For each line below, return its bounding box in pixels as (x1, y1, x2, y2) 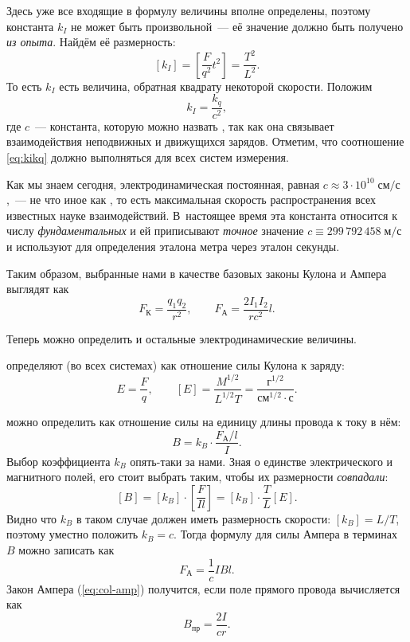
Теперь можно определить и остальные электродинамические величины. (6, 330, 357, 346)
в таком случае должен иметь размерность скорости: (76, 510, 331, 527)
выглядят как (6, 280, 69, 297)
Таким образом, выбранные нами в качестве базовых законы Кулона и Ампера (6, 264, 387, 281)
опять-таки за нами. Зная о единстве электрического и (130, 452, 393, 469)
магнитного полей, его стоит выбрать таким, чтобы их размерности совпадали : (6, 468, 389, 485)
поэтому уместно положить (6, 526, 139, 542)
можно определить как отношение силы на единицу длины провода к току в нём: (6, 413, 401, 429)
